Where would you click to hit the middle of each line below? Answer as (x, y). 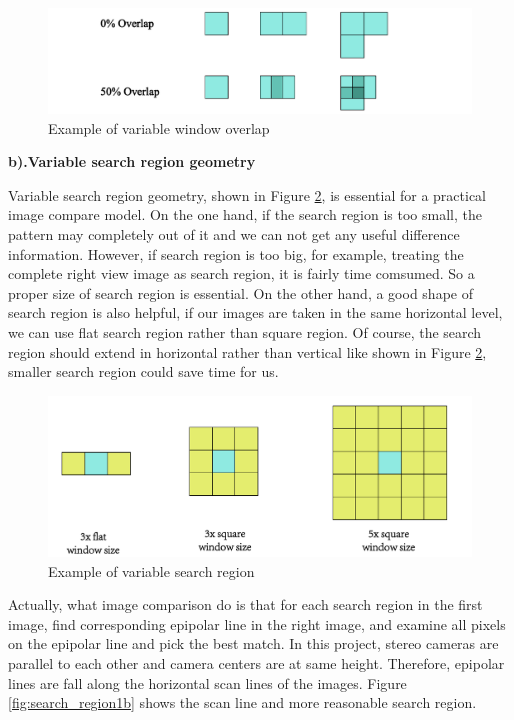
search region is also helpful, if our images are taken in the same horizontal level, (255, 312)
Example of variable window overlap (159, 127)
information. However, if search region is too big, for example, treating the (236, 253)
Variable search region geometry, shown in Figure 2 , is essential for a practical (247, 194)
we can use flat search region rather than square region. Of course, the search (245, 332)
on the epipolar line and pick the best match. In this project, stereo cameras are (253, 643)
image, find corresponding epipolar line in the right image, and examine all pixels (257, 623)
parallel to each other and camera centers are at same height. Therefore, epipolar (256, 663)
